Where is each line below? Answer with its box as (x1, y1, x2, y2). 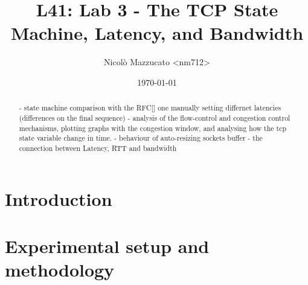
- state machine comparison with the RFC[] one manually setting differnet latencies (19, 103, 281, 113)
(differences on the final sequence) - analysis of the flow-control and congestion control (19, 112, 290, 123)
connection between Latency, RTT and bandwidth (19, 142, 177, 153)
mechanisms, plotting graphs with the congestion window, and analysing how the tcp (19, 123, 287, 133)
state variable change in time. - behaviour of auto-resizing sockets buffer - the (19, 133, 263, 143)
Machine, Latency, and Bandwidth (10, 21, 304, 45)
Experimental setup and (5, 233, 210, 258)
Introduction (5, 186, 112, 211)
